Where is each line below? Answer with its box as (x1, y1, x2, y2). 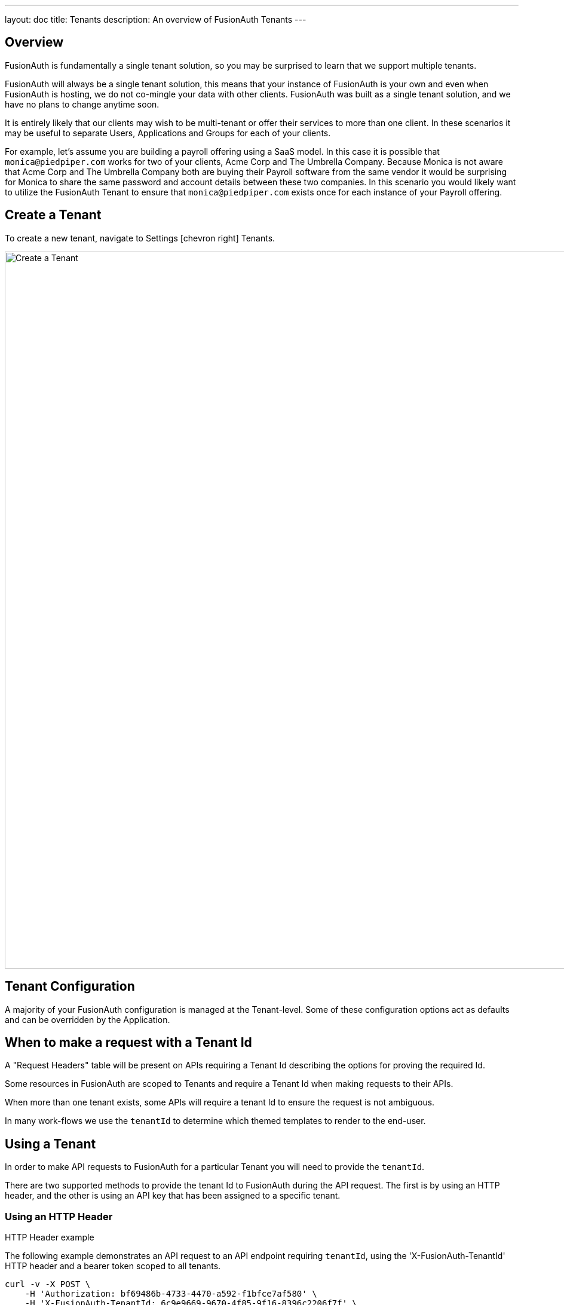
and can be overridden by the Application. (5, 1014, 170, 1025)
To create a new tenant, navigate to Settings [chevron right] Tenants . (5, 232, 275, 243)
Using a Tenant (5, 1136, 96, 1151)
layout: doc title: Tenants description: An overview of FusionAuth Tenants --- (5, 14, 306, 24)
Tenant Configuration (5, 979, 135, 994)
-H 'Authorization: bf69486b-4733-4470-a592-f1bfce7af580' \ (24, 1288, 317, 1298)
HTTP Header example (5, 1232, 94, 1242)
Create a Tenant (5, 207, 102, 223)
